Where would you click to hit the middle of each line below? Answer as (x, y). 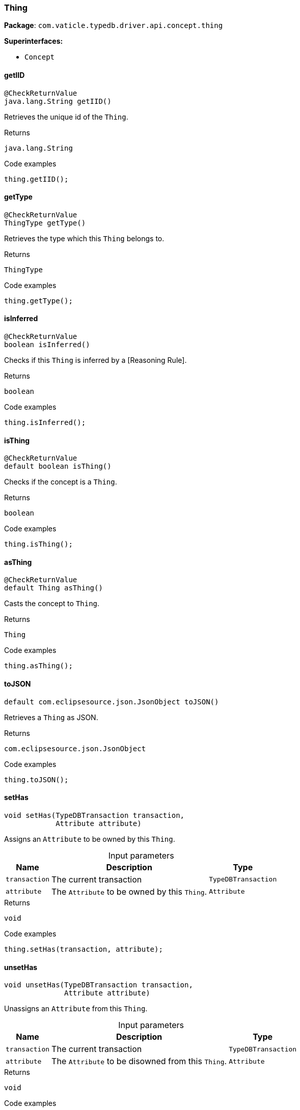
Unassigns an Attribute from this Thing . (76, 1009)
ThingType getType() (45, 223)
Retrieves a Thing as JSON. (51, 717)
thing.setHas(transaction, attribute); (84, 949)
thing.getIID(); (36, 179)
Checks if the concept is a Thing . (61, 482)
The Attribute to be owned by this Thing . (129, 891)
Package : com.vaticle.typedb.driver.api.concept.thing (114, 25)
